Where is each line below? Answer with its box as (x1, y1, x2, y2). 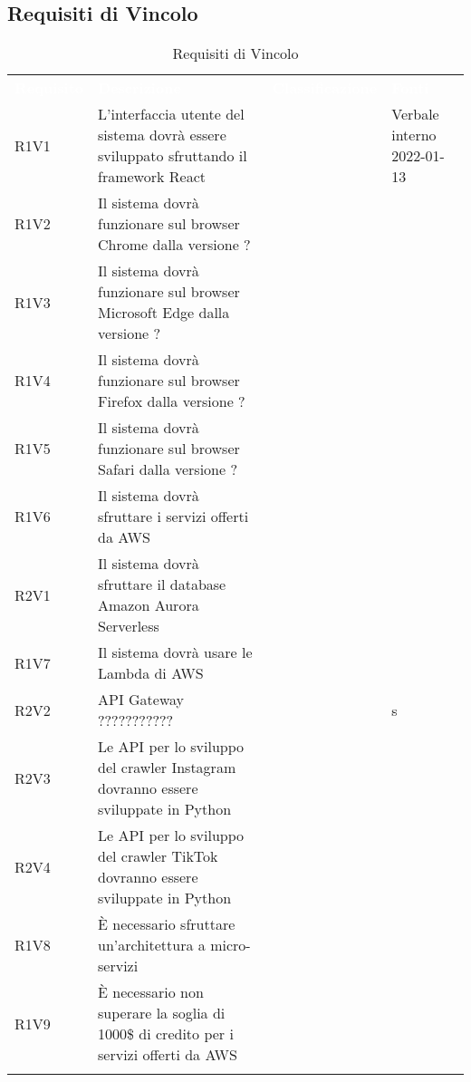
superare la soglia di (98, 1002, 226, 1024)
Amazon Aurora (98, 594, 199, 616)
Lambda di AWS (98, 662, 204, 684)
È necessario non (98, 981, 204, 1003)
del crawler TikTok (98, 845, 218, 867)
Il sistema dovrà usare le (98, 642, 253, 663)
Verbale (391, 103, 439, 125)
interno (391, 124, 437, 146)
